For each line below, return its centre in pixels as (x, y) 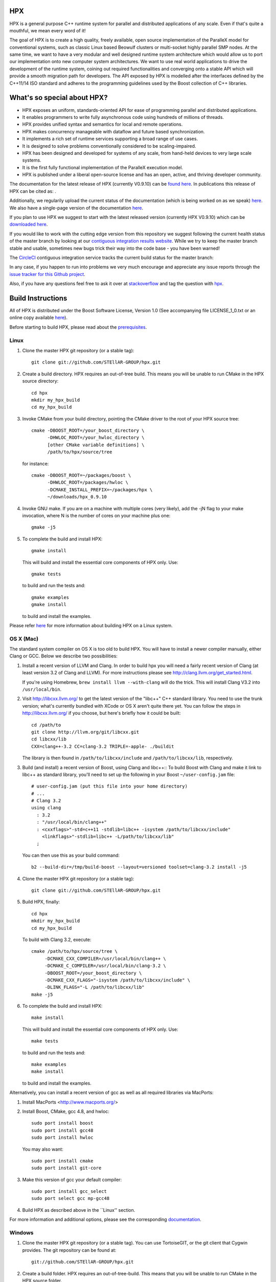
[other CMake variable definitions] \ (96, 445)
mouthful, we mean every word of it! (48, 30)
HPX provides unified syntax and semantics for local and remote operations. (102, 124)
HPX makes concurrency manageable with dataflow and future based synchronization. (113, 131)
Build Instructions (38, 298)
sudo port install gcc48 (62, 1130)
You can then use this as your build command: (71, 855)
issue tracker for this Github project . (47, 274)
